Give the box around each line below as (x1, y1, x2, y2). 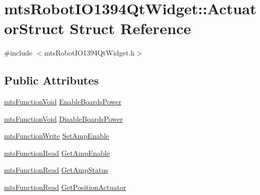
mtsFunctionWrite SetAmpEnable (4, 130, 109, 141)
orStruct (4, 18, 64, 39)
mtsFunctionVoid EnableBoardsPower (4, 96, 122, 107)
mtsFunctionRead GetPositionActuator (4, 182, 126, 192)
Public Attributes (4, 72, 99, 88)
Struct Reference (69, 18, 192, 39)
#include (4, 47, 33, 58)
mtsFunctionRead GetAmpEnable (4, 147, 110, 158)
